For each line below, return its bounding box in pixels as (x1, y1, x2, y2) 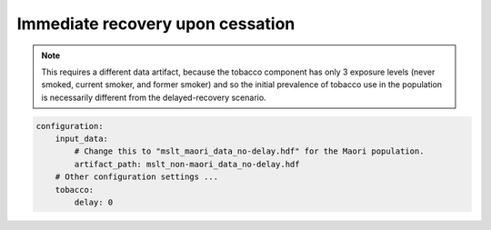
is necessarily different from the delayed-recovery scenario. (41, 92, 267, 103)
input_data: (55, 134, 109, 145)
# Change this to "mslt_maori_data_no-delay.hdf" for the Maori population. (74, 146, 425, 156)
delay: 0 (74, 197, 114, 208)
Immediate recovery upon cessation (16, 14, 296, 34)
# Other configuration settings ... (55, 172, 218, 182)
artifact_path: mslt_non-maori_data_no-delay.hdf (74, 159, 300, 169)
